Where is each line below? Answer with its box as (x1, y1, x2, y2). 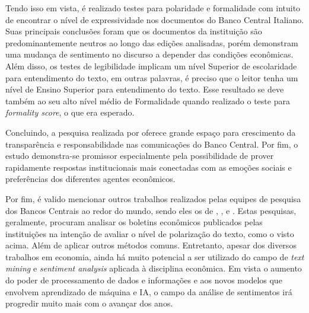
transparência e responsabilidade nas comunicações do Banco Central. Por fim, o (5, 138, 298, 150)
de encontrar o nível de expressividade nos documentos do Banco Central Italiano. (5, 13, 304, 25)
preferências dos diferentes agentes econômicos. (5, 173, 176, 185)
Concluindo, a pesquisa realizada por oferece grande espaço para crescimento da (5, 126, 296, 138)
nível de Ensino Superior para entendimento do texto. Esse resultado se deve (5, 83, 284, 95)
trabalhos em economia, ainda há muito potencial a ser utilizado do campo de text (5, 250, 304, 263)
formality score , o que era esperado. (5, 106, 135, 119)
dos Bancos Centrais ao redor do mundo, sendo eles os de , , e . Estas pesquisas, (5, 204, 297, 216)
